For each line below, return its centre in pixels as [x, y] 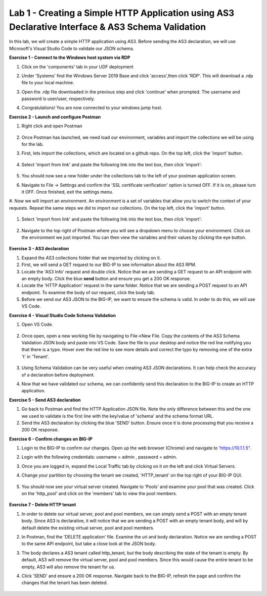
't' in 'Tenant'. [35, 356]
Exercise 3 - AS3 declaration [39, 249]
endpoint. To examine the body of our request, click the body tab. [88, 292]
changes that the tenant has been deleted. [65, 583]
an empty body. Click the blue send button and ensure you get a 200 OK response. [106, 278]
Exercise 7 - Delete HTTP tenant [43, 505]
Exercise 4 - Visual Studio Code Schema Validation [63, 315]
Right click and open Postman [52, 126]
